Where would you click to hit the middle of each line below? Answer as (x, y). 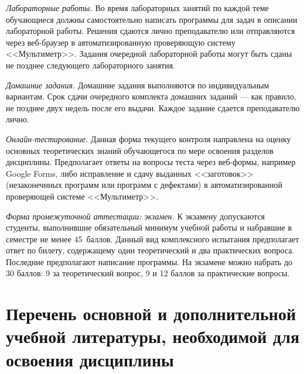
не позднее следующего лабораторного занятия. (90, 65)
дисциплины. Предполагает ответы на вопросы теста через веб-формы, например (151, 162)
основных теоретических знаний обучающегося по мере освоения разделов (140, 150)
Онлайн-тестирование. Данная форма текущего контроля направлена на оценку (148, 138)
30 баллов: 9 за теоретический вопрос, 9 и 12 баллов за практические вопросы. (148, 273)
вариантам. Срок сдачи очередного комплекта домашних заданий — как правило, (151, 96)
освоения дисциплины (90, 359)
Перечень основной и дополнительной (151, 313)
